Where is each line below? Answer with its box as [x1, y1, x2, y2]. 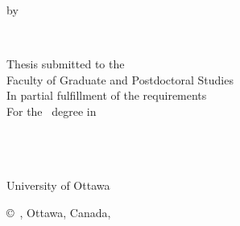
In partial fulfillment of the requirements [6, 87, 207, 104]
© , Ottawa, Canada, [6, 203, 111, 220]
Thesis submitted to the [6, 55, 125, 72]
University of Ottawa [6, 177, 110, 194]
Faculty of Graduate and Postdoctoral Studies [6, 71, 234, 88]
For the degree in [6, 102, 97, 119]
